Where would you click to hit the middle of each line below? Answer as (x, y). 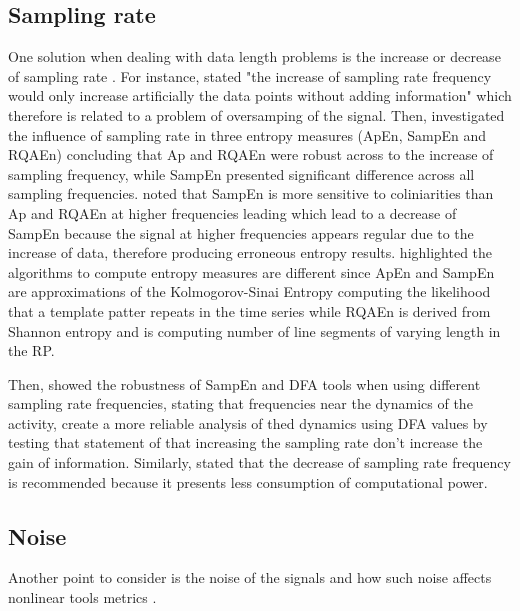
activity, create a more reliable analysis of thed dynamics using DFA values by (248, 422)
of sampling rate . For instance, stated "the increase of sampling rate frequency (250, 75)
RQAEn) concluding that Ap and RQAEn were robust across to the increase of (251, 154)
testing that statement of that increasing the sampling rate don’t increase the (245, 442)
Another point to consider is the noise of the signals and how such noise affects (250, 577)
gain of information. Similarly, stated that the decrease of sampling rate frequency (259, 462)
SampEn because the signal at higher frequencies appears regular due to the (241, 232)
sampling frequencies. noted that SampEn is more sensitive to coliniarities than (251, 193)
